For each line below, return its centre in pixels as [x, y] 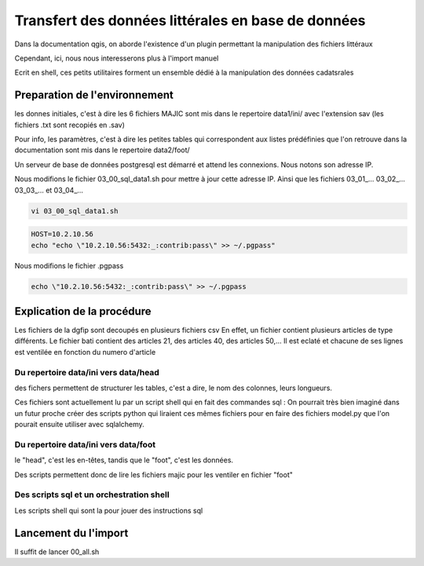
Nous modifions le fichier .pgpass [69, 265]
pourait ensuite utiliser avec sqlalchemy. [79, 425]
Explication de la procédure [83, 311]
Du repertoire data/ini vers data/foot [85, 444]
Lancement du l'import [71, 533]
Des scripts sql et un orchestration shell [92, 495]
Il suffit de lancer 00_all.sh [57, 551]
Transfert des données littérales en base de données [190, 20]
